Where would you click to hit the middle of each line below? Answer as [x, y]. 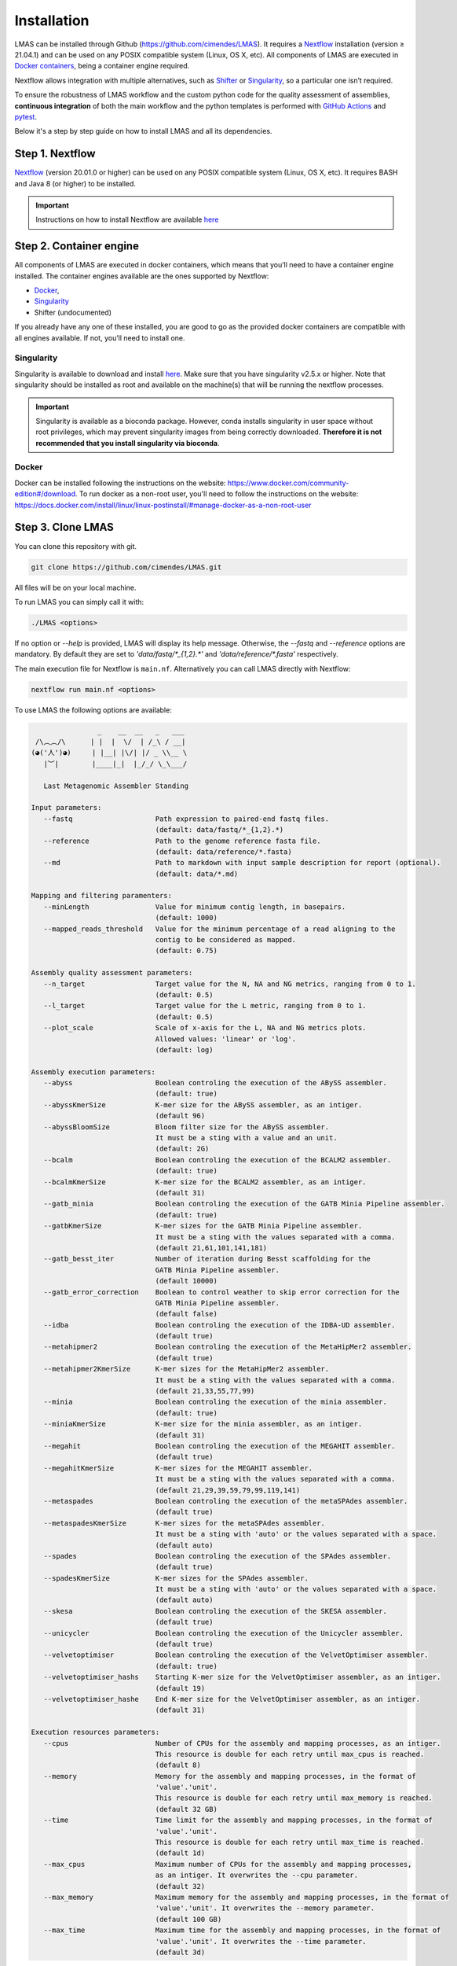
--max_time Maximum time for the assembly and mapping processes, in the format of [242, 1930]
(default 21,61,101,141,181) [211, 1248]
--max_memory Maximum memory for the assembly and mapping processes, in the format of [246, 1897]
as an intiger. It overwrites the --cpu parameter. [257, 1875]
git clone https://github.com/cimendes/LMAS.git [126, 567]
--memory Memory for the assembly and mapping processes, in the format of [230, 1776]
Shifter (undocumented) [73, 312]
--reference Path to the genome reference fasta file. [182, 841]
